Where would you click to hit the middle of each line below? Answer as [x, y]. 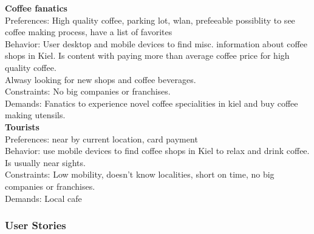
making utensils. [35, 115]
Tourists [22, 126]
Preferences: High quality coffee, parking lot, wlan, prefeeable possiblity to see [150, 20]
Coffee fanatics [36, 8]
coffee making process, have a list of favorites [89, 32]
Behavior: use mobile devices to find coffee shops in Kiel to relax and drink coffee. [157, 151]
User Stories [36, 225]
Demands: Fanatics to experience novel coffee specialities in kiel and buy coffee [152, 103]
